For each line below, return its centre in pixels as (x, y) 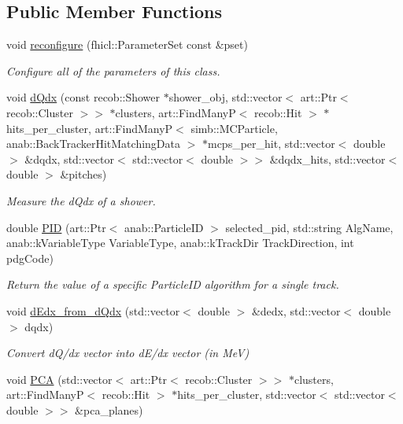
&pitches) (83, 174)
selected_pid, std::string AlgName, (309, 227)
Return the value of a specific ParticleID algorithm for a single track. (173, 284)
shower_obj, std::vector (226, 97)
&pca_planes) (109, 409)
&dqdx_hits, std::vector (327, 159)
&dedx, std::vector (296, 310)
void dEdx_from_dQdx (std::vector (93, 310)
